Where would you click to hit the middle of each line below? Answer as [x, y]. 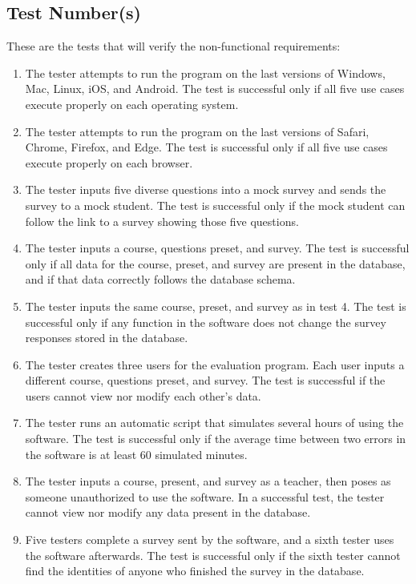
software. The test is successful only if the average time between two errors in [216, 439]
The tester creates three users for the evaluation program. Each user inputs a [215, 364]
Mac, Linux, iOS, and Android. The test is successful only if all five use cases [215, 89]
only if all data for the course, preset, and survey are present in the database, [215, 263]
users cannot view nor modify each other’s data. [143, 395]
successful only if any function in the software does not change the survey [206, 322]
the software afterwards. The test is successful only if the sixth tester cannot [213, 555]
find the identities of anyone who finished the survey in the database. [195, 571]
